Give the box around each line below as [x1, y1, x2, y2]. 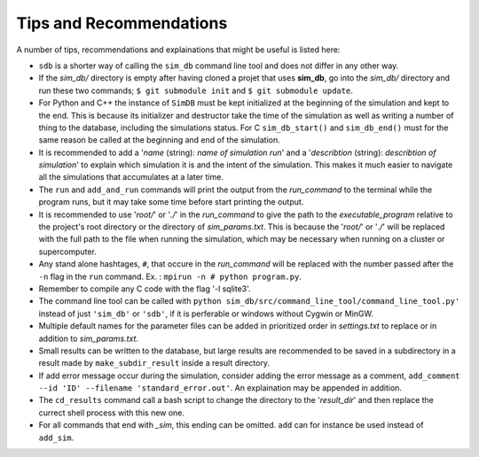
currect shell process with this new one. [38, 407, 185, 418]
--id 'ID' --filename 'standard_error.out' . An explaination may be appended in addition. [38, 383, 403, 393]
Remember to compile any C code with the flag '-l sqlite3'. [38, 283, 252, 294]
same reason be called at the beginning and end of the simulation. [38, 135, 281, 145]
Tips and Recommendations [16, 13, 228, 33]
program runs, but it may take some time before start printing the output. [38, 197, 304, 207]
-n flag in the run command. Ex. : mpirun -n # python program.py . [38, 271, 302, 282]
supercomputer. [38, 246, 97, 257]
